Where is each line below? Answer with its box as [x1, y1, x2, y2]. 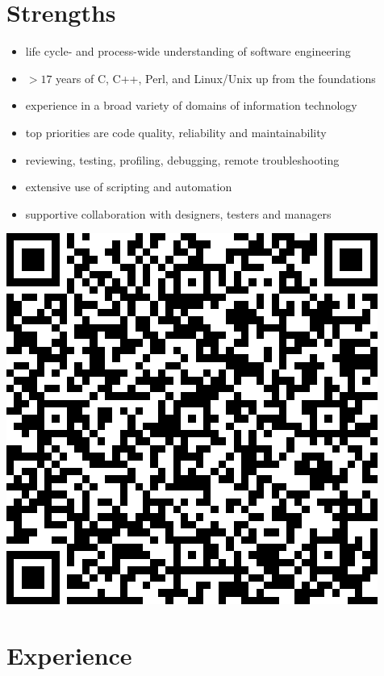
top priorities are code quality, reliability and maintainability [25, 123, 327, 140]
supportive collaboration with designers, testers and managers [25, 205, 332, 222]
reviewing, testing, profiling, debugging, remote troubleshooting [25, 151, 340, 168]
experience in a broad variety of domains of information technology [25, 97, 357, 114]
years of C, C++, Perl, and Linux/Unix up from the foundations [56, 69, 376, 86]
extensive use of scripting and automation [25, 178, 232, 195]
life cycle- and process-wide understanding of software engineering [25, 43, 351, 60]
